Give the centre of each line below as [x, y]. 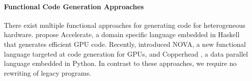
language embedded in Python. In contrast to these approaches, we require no [120, 63]
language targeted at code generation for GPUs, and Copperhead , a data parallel [126, 53]
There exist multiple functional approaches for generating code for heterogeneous [125, 25]
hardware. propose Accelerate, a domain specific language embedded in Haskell [122, 34]
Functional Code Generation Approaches [74, 6]
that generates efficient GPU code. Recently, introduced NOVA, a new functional [125, 44]
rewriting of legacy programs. [48, 72]
